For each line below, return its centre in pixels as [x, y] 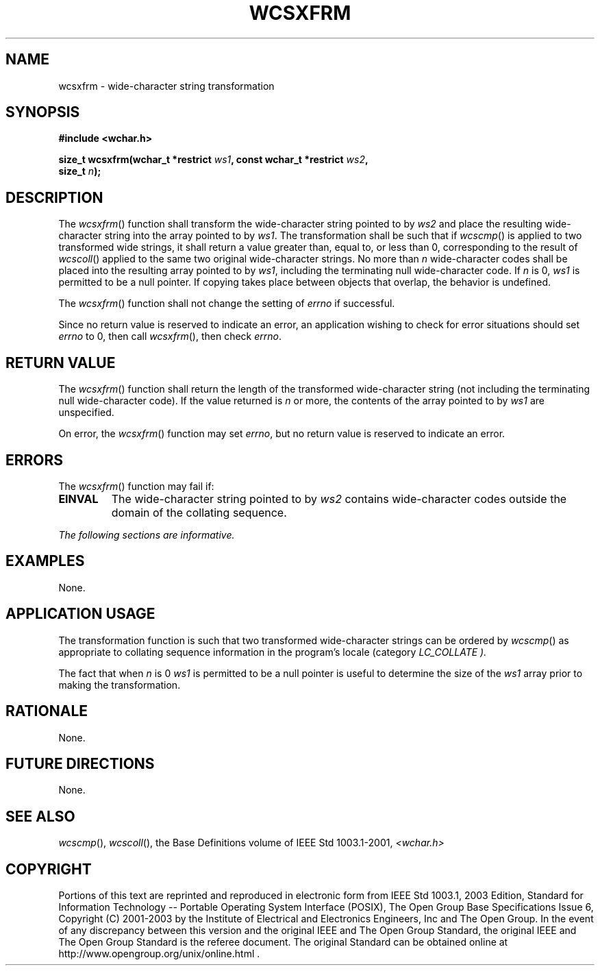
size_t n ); [80, 171]
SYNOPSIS [43, 112]
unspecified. [86, 413]
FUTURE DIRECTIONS [80, 763]
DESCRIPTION [54, 197]
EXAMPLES [45, 561]
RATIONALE [47, 711]
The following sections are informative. [147, 534]
